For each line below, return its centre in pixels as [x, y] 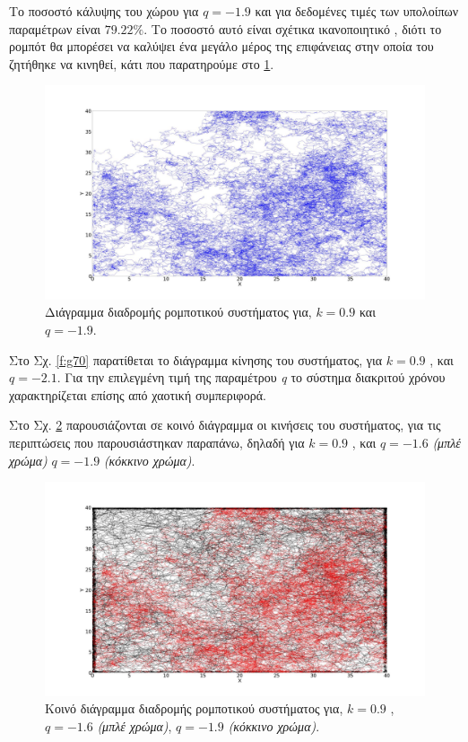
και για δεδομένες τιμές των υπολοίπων [357, 11]
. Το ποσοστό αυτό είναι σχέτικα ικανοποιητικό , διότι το [293, 28]
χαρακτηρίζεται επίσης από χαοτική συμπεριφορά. [138, 394]
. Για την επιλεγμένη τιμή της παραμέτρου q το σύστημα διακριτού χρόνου [251, 377]
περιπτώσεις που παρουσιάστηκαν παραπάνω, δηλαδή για [157, 443]
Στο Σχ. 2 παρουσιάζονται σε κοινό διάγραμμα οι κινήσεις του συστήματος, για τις [225, 425]
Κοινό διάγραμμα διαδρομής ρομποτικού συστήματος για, [194, 708]
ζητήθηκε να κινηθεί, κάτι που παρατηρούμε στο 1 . [142, 63]
